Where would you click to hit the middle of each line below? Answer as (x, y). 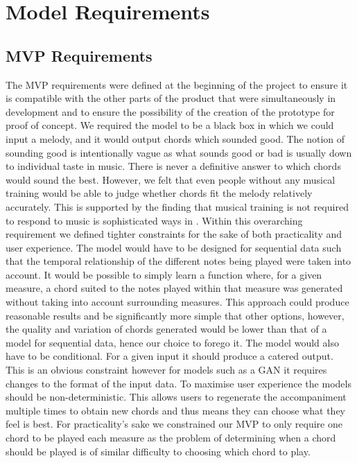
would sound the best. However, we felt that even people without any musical (171, 179)
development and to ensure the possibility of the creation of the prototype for (170, 111)
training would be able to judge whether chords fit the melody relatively (159, 193)
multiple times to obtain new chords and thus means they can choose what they (175, 410)
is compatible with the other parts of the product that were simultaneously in (171, 98)
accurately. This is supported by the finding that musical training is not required (177, 206)
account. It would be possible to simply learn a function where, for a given (164, 274)
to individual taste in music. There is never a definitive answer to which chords (173, 166)
